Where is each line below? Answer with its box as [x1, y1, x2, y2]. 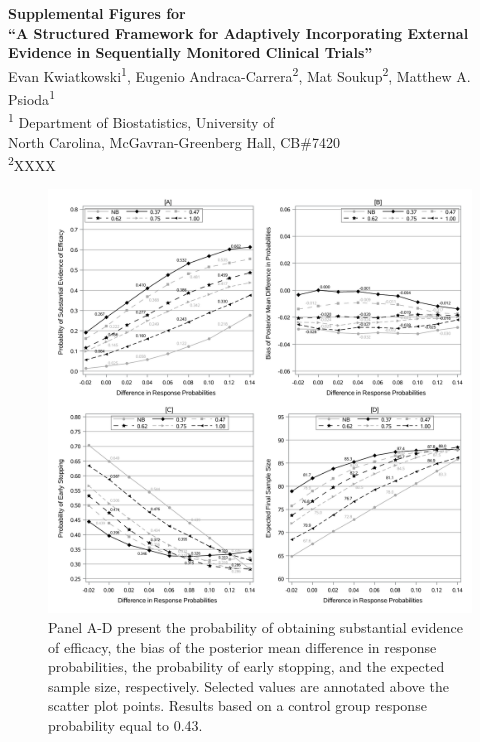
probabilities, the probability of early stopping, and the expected [48, 656, 445, 677]
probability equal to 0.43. [48, 714, 203, 735]
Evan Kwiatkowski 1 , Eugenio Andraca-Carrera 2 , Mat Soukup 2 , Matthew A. [8, 62, 471, 86]
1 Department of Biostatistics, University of [8, 109, 275, 132]
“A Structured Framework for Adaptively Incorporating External [8, 22, 469, 43]
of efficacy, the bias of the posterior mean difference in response [48, 636, 437, 657]
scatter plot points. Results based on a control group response [48, 695, 427, 716]
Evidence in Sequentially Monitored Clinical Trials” [8, 42, 373, 63]
